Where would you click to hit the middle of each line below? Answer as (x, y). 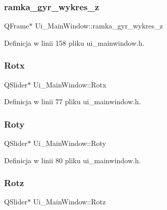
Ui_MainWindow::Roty (70, 143)
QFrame (17, 26)
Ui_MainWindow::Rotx (70, 84)
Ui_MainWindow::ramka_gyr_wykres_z (99, 26)
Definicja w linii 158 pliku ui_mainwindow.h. (74, 42)
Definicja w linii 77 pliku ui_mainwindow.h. (73, 101)
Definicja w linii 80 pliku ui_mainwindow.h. (73, 160)
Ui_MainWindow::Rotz (70, 202)
